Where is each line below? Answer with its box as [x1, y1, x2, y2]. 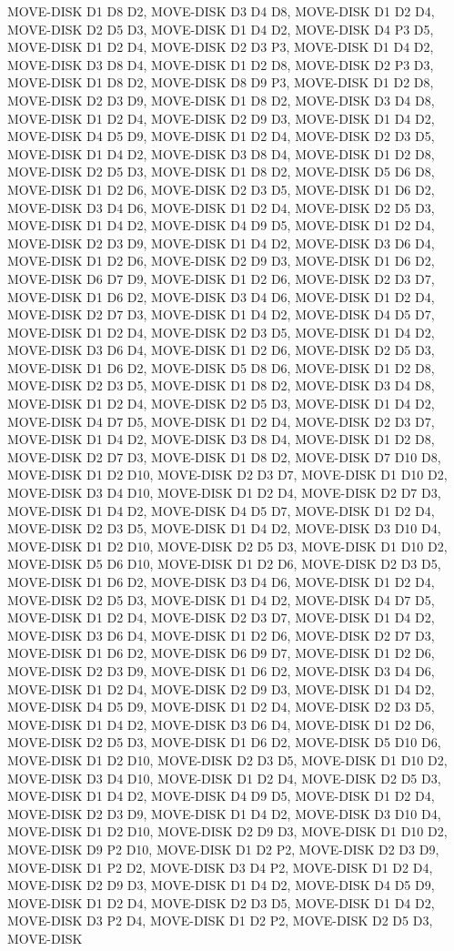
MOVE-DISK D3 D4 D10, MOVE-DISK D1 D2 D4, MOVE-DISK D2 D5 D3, [7, 768, 441, 787]
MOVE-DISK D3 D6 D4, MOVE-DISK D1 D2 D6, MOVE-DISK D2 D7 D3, [7, 625, 435, 644]
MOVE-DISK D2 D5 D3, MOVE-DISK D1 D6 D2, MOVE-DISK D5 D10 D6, [7, 733, 441, 752]
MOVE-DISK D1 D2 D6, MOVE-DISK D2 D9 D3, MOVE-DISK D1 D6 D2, [7, 251, 435, 270]
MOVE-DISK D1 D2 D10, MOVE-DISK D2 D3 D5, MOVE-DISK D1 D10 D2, [7, 750, 448, 769]
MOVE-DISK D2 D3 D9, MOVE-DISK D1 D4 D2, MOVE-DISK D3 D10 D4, [7, 804, 441, 823]
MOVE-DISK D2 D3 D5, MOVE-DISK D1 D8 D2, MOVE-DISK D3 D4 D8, [7, 376, 435, 395]
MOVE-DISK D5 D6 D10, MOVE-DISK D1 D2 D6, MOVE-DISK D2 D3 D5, [7, 554, 441, 573]
